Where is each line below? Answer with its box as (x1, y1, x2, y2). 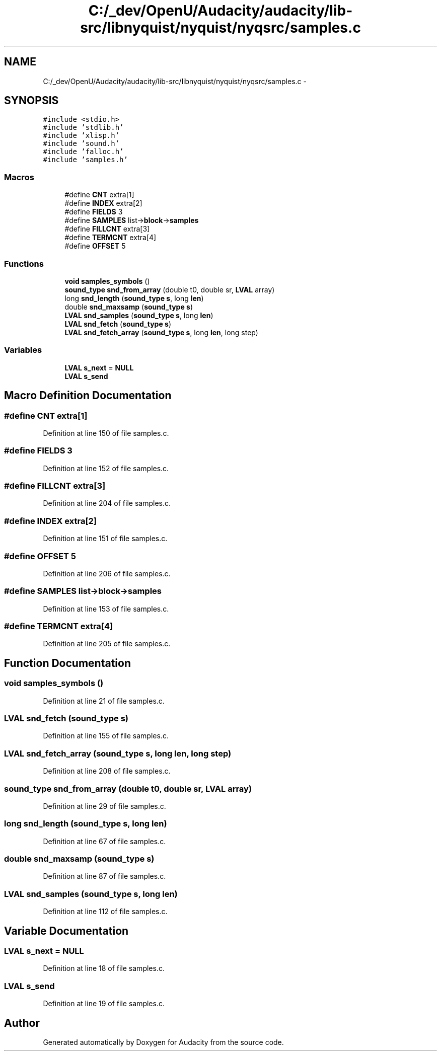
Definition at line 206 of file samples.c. (43, 569, 171, 578)
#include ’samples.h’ (43, 156, 128, 164)
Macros (4, 172, 34, 182)
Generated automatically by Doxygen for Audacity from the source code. (43, 1037, 284, 1046)
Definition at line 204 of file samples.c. (43, 499, 171, 508)
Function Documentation (4, 656, 131, 669)
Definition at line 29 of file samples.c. (43, 801, 166, 810)
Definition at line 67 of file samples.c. (43, 837, 166, 846)
